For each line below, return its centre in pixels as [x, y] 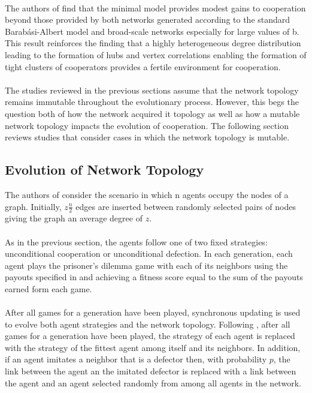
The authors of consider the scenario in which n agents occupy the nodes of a [147, 194]
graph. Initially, [33, 206]
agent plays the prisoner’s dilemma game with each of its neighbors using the [146, 265]
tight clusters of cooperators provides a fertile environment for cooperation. [143, 66]
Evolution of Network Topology [104, 169]
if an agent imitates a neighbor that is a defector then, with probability [136, 359]
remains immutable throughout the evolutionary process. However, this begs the [152, 102]
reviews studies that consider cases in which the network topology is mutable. [147, 137]
